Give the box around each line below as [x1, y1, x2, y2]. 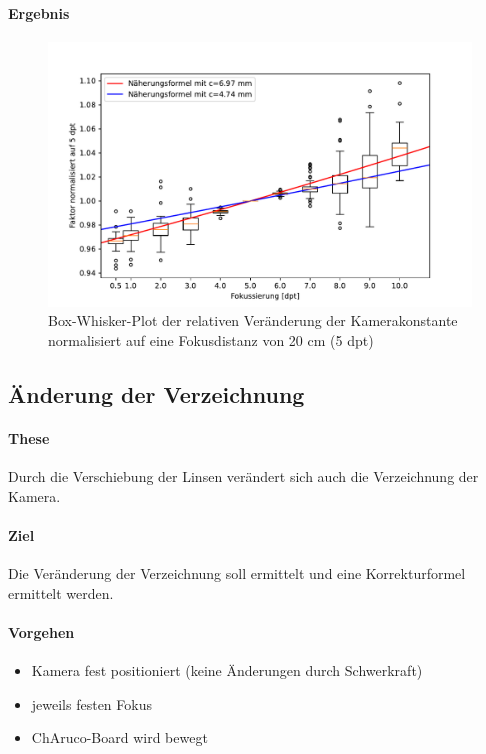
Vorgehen [8, 621, 75, 642]
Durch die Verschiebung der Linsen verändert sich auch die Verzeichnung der [8, 466, 479, 487]
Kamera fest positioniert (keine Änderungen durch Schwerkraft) [31, 660, 423, 681]
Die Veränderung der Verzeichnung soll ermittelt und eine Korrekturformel [8, 563, 466, 584]
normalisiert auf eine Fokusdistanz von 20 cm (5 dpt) [48, 329, 374, 350]
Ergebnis [8, 2, 70, 23]
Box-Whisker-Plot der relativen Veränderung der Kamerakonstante [48, 310, 458, 331]
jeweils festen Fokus [31, 693, 152, 714]
